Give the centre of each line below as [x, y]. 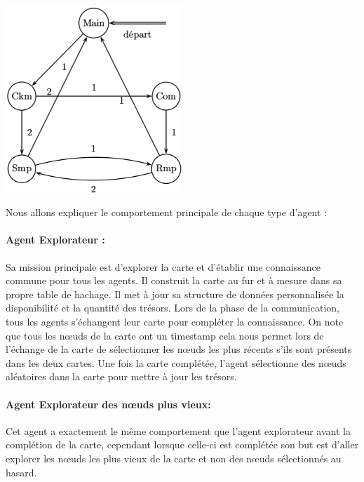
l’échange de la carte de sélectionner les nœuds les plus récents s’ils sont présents [179, 349]
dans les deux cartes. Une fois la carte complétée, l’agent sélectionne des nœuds [176, 362]
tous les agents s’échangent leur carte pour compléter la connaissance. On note [175, 321]
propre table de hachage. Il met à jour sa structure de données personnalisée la [175, 294]
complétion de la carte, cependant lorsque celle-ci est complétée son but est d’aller [182, 444]
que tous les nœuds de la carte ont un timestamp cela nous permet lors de [165, 335]
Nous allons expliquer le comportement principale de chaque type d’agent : [166, 212]
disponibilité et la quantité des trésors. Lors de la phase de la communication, [173, 308]
